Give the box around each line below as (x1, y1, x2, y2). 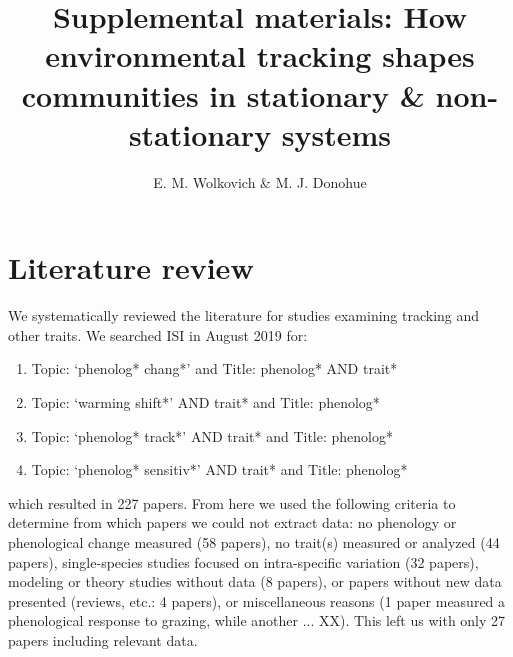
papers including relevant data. (8, 629, 198, 650)
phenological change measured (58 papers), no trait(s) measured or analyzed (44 (8, 531, 500, 552)
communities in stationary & (21, 74, 425, 115)
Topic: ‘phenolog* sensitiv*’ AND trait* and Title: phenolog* (31, 459, 408, 480)
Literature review (8, 247, 254, 288)
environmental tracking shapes (45, 35, 475, 76)
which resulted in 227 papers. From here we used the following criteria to (8, 492, 456, 513)
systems (281, 113, 392, 154)
